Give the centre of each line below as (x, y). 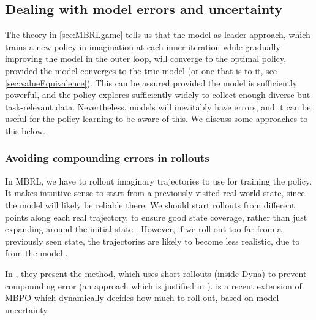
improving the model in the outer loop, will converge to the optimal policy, (146, 59)
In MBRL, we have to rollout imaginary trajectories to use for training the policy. (159, 181)
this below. (25, 130)
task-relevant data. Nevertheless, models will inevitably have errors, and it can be (158, 106)
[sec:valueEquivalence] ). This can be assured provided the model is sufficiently (151, 82)
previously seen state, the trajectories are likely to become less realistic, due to (152, 241)
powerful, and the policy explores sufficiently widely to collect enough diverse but (158, 95)
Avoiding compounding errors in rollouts (107, 158)
